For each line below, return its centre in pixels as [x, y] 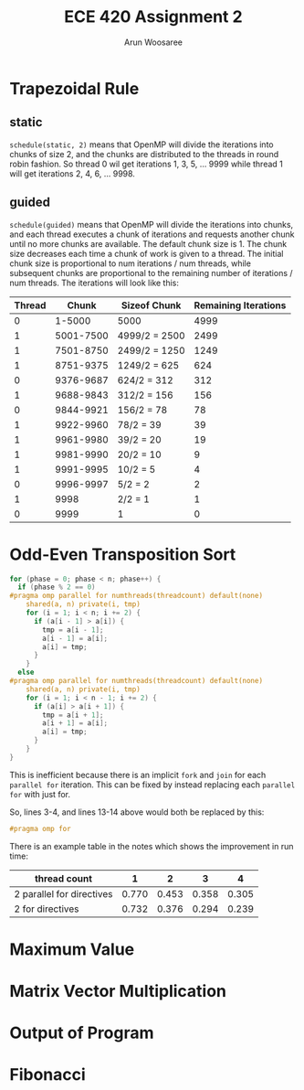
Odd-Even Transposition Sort [123, 554]
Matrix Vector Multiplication [118, 991]
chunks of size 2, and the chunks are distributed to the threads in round [144, 154]
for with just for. [40, 794]
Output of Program [82, 1033]
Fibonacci [48, 1075]
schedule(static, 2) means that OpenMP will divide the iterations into [142, 144]
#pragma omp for [40, 828]
